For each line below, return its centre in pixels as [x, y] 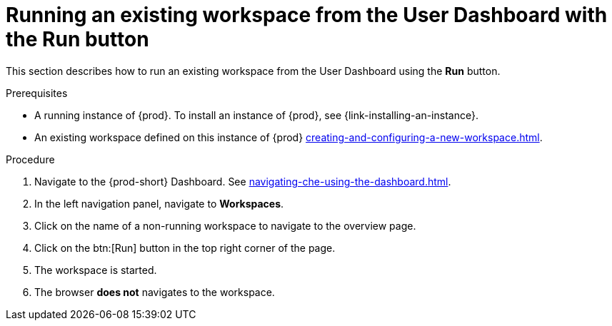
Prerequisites [37, 93]
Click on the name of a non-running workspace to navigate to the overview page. [225, 225]
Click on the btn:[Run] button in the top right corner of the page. [185, 248]
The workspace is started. [96, 270]
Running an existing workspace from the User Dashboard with [307, 15]
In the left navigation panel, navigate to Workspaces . [159, 203]
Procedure [30, 159]
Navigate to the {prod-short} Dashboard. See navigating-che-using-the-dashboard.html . [243, 181]
